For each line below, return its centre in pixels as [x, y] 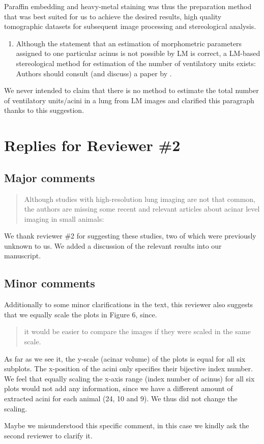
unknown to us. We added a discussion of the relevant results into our [113, 245]
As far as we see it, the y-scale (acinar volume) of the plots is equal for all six [125, 358]
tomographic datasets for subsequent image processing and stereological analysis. [130, 26]
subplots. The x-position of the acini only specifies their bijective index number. [128, 368]
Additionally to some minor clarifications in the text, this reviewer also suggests [129, 304]
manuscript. [23, 256]
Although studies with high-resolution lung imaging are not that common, [140, 199]
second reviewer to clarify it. [48, 435]
